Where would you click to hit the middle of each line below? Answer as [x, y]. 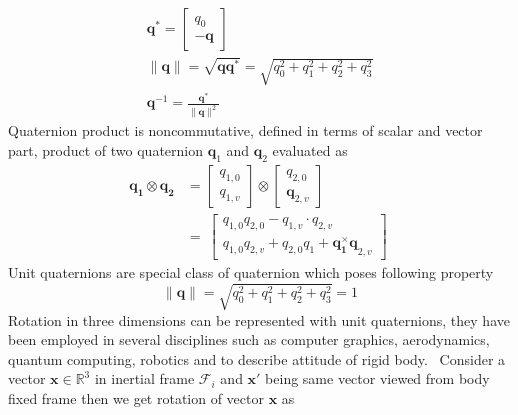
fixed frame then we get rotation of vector [136, 397]
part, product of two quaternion [105, 149]
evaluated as [310, 149]
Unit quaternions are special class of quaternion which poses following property [251, 272]
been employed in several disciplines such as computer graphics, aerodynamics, [249, 339]
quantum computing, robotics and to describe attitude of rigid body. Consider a [257, 358]
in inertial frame [144, 378]
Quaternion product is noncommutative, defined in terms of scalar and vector [245, 130]
